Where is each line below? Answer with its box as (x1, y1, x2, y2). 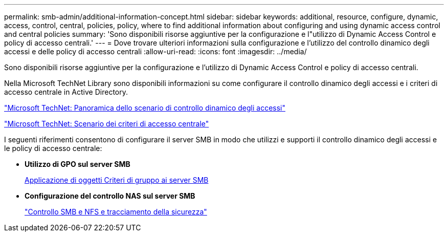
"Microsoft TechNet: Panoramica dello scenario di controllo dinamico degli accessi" (4, 103, 286, 112)
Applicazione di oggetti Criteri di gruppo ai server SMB (25, 176, 209, 184)
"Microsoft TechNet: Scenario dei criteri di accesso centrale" (4, 119, 209, 128)
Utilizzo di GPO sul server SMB (25, 160, 130, 168)
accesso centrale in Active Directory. (4, 88, 128, 96)
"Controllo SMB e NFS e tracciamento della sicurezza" (25, 207, 207, 216)
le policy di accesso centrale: (4, 144, 102, 153)
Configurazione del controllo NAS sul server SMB (25, 191, 195, 200)
